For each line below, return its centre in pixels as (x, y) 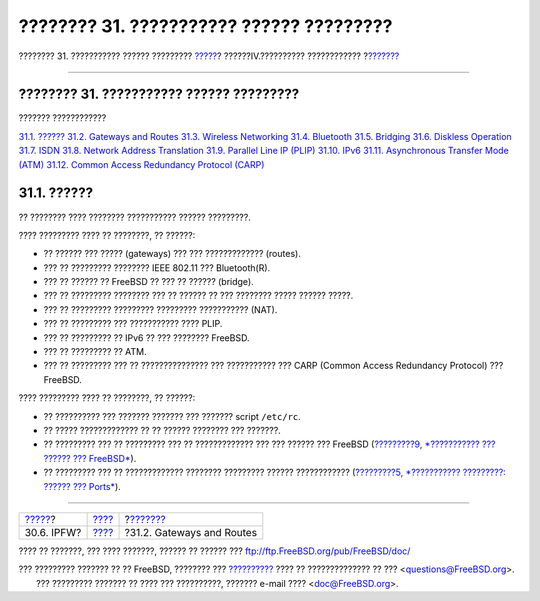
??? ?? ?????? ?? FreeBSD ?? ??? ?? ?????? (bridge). (148, 282)
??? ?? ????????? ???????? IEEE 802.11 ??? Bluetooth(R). (157, 267)
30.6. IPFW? (53, 532)
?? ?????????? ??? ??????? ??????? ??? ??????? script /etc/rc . (172, 416)
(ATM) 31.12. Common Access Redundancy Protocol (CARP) (141, 164)
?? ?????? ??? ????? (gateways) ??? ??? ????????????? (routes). (172, 254)
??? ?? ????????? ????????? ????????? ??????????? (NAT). (160, 309)
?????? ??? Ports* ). (82, 486)
